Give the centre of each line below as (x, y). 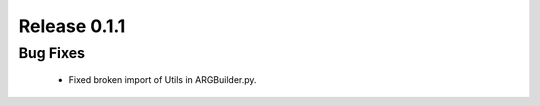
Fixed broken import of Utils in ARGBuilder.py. (162, 80)
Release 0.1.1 (72, 26)
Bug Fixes (51, 53)
